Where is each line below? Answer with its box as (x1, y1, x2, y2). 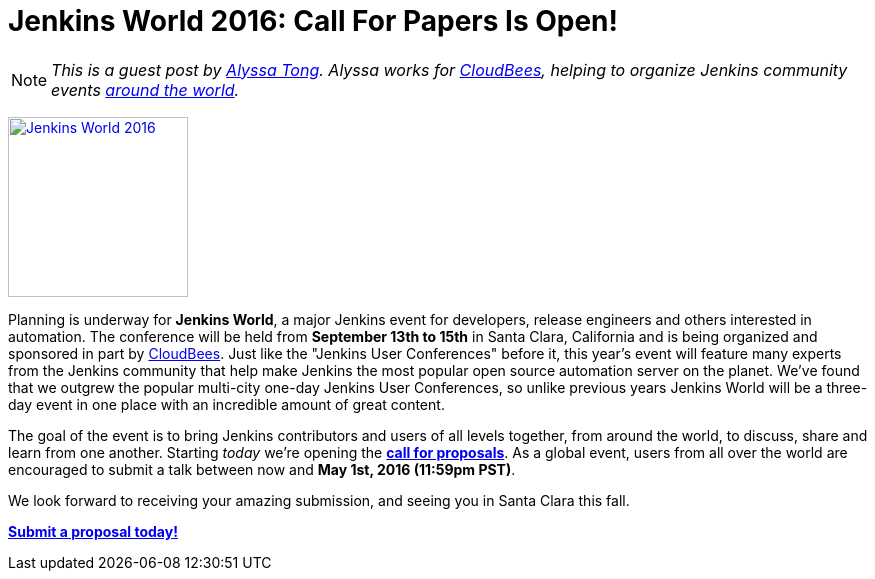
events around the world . (51, 79, 240, 100)
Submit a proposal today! (8, 522, 178, 540)
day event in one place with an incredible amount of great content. (8, 395, 445, 413)
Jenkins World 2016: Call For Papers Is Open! (8, 4, 619, 38)
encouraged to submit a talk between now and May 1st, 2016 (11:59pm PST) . (8, 460, 516, 478)
